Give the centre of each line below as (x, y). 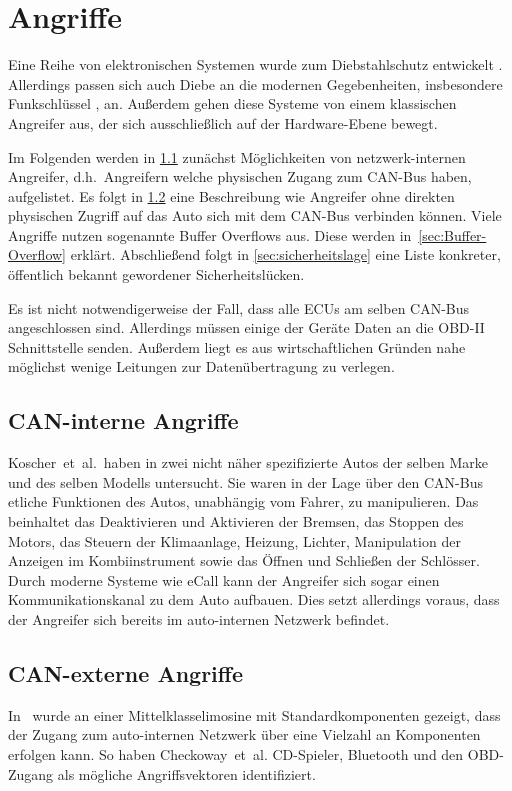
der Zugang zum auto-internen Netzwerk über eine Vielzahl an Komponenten (244, 734)
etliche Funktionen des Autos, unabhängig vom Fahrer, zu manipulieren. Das (243, 501)
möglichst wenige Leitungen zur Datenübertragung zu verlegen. (201, 366)
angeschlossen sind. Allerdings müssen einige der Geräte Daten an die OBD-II (246, 327)
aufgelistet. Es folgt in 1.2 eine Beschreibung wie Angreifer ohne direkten (231, 195)
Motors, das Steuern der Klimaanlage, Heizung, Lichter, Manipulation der (234, 540)
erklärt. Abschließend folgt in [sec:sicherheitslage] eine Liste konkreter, (285, 254)
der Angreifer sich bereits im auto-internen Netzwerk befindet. (199, 618)
